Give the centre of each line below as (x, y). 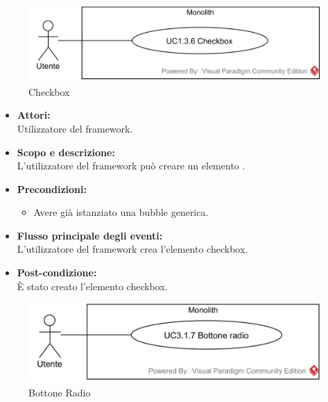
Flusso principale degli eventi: (90, 235)
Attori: (34, 115)
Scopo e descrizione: (66, 152)
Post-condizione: (57, 273)
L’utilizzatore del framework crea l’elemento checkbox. (132, 249)
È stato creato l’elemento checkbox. (92, 286)
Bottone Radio (60, 392)
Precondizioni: (52, 189)
